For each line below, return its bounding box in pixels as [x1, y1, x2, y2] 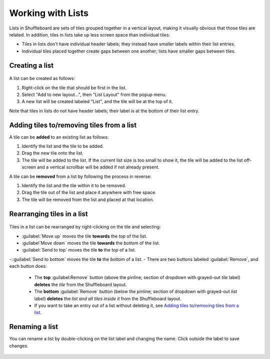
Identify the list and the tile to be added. [21, 143, 104, 149]
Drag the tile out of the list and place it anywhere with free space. [21, 189, 157, 195]
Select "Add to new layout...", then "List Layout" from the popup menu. [21, 91, 167, 97]
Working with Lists [9, 7, 88, 18]
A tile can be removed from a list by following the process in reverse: [9, 173, 152, 179]
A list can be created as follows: [9, 75, 75, 81]
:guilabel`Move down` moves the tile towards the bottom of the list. [21, 240, 160, 246]
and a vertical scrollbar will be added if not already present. [36, 164, 160, 170]
